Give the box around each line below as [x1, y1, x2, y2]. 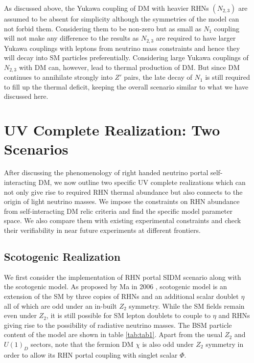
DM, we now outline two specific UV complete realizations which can [38, 177, 246, 187]
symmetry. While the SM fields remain [129, 300, 245, 311]
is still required [205, 72, 250, 82]
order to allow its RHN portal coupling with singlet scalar [4, 349, 178, 360]
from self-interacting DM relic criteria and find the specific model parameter [4, 205, 232, 216]
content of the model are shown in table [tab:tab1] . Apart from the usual [4, 329, 223, 340]
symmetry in [206, 339, 244, 349]
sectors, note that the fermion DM [30, 339, 134, 349]
